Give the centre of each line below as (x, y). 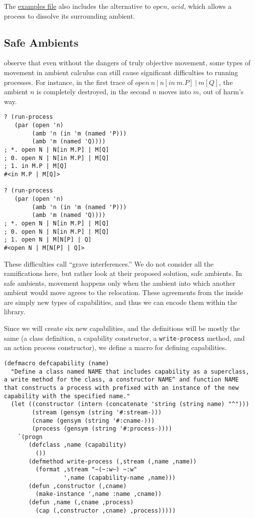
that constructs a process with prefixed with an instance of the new (121, 388)
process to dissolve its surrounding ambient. (70, 15)
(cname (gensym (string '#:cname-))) (93, 421)
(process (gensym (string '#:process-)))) (102, 429)
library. (15, 312)
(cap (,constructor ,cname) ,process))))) (105, 510)
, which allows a (208, 6)
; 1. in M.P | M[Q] (35, 166)
